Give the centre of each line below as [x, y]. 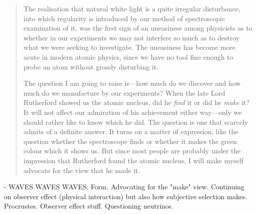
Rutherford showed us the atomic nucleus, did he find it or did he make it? [136, 102]
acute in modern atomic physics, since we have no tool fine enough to [128, 56]
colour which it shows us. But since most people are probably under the [132, 151]
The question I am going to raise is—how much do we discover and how [132, 83]
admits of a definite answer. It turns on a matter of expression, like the [131, 131]
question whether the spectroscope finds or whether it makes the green [130, 141]
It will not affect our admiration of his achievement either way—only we [132, 112]
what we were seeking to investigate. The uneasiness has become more [129, 47]
